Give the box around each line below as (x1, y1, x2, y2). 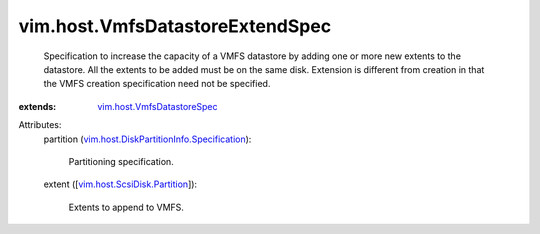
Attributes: (18, 119, 62, 131)
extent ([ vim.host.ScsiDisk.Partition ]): (43, 178, 198, 190)
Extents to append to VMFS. (68, 201, 185, 213)
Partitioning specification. (68, 155, 174, 167)
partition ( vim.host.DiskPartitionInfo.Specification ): (43, 133, 252, 145)
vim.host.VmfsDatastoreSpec (97, 100, 219, 112)
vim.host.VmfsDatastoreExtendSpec (18, 15, 332, 37)
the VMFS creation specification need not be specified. (43, 78, 271, 90)
